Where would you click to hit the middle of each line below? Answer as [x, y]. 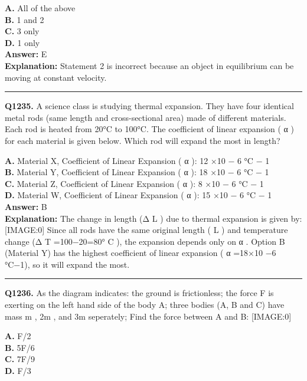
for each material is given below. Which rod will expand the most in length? [143, 140]
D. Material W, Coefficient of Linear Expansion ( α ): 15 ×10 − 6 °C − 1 [138, 195]
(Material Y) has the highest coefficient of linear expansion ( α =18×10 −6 [141, 253]
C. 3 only [22, 31]
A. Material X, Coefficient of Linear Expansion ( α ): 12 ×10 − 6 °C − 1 [137, 160]
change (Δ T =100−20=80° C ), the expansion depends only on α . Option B [145, 241]
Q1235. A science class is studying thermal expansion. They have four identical [149, 106]
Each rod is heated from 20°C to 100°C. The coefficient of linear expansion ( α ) [149, 129]
